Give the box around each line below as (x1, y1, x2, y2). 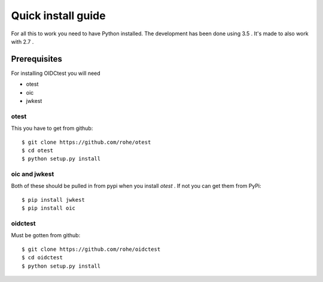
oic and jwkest (11, 170, 54, 178)
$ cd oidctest (22, 254, 63, 261)
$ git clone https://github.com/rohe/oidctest (22, 245, 161, 253)
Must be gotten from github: (11, 232, 81, 239)
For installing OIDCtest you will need (11, 69, 101, 77)
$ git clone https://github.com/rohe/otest (22, 138, 151, 145)
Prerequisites (11, 54, 62, 64)
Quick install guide (11, 9, 106, 22)
